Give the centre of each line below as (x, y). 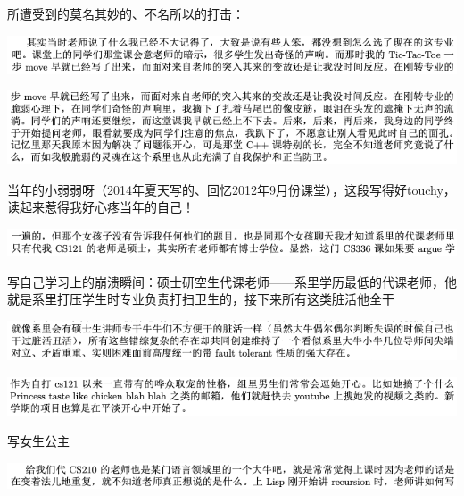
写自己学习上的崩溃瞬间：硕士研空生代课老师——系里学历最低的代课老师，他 (232, 281)
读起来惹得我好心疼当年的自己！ (101, 207)
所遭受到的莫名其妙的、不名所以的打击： (126, 13)
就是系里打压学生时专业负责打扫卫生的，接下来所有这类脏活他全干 (201, 299)
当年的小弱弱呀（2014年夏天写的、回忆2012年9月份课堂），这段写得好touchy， (232, 189)
